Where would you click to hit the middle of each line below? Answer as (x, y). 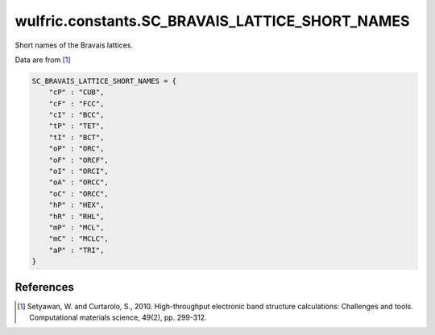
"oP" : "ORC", (77, 149)
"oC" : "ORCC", (79, 194)
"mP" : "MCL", (77, 227)
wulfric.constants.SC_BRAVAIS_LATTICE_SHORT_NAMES (212, 21)
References (44, 287)
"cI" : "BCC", (77, 115)
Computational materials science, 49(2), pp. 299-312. (118, 317)
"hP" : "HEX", (77, 205)
